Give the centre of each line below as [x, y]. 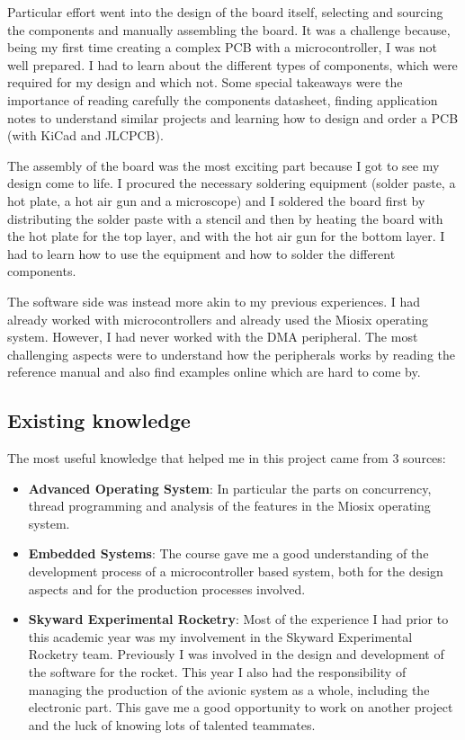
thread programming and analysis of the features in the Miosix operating [229, 506]
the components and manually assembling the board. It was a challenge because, [229, 29]
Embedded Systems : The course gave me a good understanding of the [228, 553]
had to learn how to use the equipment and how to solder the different [201, 253]
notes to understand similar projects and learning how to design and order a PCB [233, 117]
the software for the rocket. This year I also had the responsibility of [217, 672]
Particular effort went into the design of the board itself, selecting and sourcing [225, 12]
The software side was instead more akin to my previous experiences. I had [214, 301]
